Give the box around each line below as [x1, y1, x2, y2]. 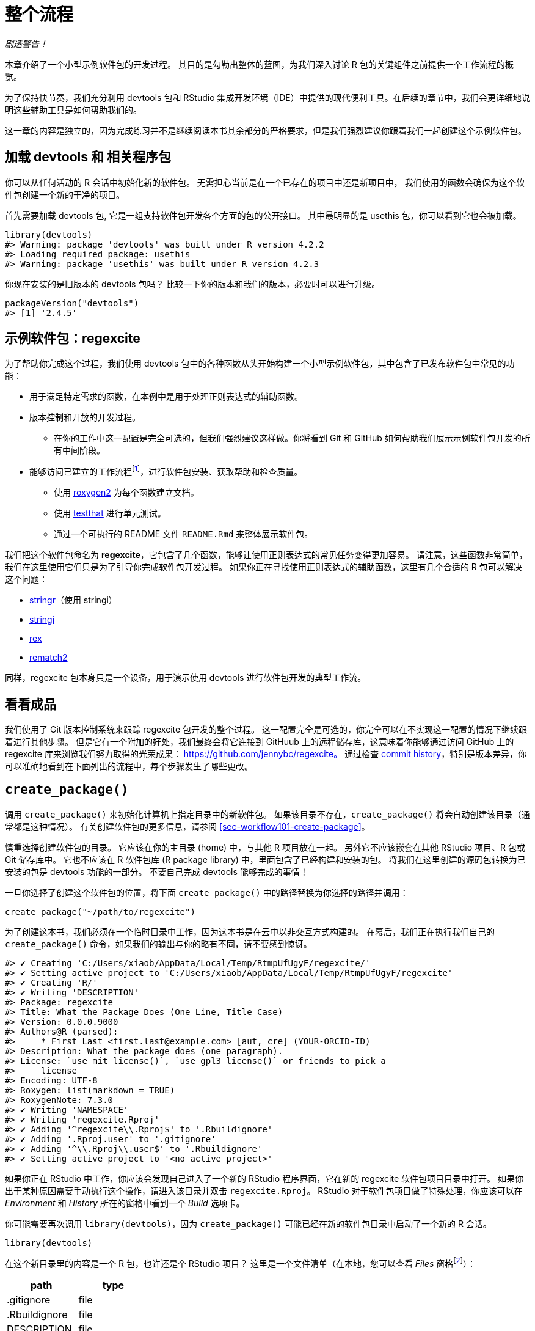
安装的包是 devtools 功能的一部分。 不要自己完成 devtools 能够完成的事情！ [5, 866, 308, 877]
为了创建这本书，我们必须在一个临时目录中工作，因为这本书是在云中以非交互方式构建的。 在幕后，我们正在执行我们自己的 [5, 926, 495, 937]
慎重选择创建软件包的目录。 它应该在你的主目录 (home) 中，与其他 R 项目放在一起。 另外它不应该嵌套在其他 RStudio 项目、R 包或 [5, 842, 525, 853]
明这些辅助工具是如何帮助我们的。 [5, 104, 142, 115]
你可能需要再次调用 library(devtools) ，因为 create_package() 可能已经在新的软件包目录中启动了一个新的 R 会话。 [5, 1218, 492, 1229]
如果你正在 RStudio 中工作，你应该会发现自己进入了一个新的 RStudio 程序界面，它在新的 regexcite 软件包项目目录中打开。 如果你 [5, 1173, 523, 1184]
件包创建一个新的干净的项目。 [5, 189, 125, 200]
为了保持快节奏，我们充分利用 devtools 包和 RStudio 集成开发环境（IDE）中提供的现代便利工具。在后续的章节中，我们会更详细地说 [5, 92, 530, 103]
